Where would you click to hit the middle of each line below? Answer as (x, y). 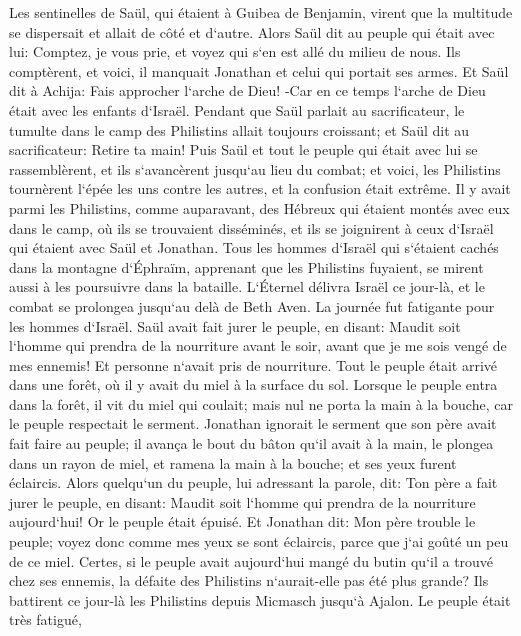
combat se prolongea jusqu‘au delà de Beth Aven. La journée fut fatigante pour (252, 305)
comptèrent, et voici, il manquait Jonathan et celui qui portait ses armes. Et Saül (259, 70)
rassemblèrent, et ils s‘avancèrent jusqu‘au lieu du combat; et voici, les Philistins (255, 168)
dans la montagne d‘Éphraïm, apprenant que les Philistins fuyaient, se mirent (246, 266)
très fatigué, (45, 619)
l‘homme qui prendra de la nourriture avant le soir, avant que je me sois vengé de (258, 345)
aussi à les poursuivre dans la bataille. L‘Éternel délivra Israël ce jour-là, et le (247, 286)
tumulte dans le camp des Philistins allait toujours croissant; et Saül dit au (239, 129)
